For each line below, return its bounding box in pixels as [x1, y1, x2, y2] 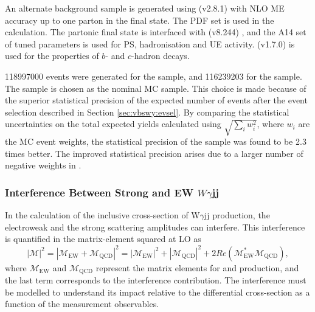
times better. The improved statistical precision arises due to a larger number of [5, 147, 303, 159]
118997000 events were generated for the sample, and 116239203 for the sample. [5, 69, 302, 82]
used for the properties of [5, 49, 99, 62]
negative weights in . [5, 159, 81, 172]
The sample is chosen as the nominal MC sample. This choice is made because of [5, 81, 306, 94]
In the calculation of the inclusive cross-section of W [5, 209, 200, 221]
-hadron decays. [131, 49, 190, 62]
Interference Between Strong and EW [5, 185, 194, 199]
